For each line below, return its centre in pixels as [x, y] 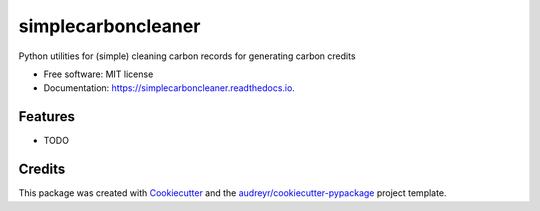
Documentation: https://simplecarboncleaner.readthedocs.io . [169, 88]
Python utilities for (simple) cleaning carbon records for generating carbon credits [187, 56]
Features [46, 116]
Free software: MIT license [98, 74]
